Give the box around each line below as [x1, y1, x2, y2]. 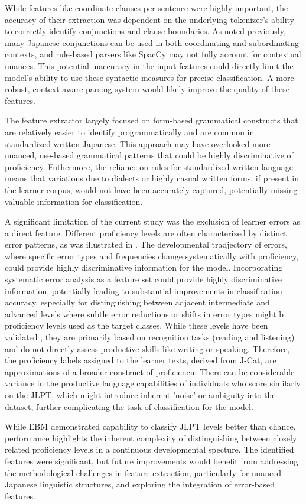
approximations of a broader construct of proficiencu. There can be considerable [5, 365, 295, 378]
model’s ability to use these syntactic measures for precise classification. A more [5, 71, 294, 83]
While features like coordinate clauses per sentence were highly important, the [5, 2, 288, 14]
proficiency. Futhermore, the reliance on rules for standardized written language [5, 160, 293, 173]
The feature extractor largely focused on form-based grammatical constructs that [5, 114, 298, 126]
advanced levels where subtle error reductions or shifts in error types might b [5, 307, 284, 320]
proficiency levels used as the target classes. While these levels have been [5, 319, 268, 331]
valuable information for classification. [5, 195, 143, 207]
